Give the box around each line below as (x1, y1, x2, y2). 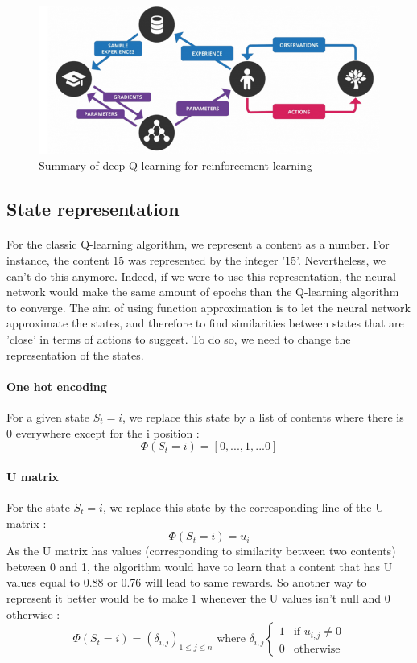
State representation (6, 196, 180, 221)
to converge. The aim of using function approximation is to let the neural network (6, 299, 411, 315)
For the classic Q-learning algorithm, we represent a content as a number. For (6, 236, 390, 253)
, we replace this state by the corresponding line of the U (102, 498, 384, 515)
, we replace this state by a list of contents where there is (122, 408, 404, 425)
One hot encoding (6, 377, 107, 394)
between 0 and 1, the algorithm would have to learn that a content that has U (6, 558, 393, 574)
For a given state (6, 408, 89, 425)
